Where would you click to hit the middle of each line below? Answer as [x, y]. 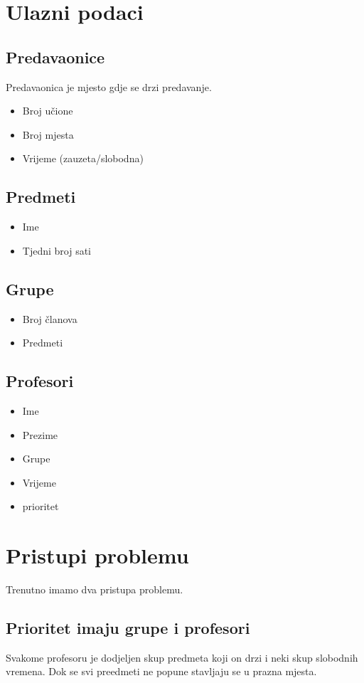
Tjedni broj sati [57, 250]
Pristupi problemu [97, 555]
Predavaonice [55, 57]
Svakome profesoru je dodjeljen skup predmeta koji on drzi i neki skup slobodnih [182, 657]
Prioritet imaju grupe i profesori [128, 628]
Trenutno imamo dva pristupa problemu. [95, 589]
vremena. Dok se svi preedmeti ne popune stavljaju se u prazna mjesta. [161, 671]
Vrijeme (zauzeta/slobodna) [83, 158]
